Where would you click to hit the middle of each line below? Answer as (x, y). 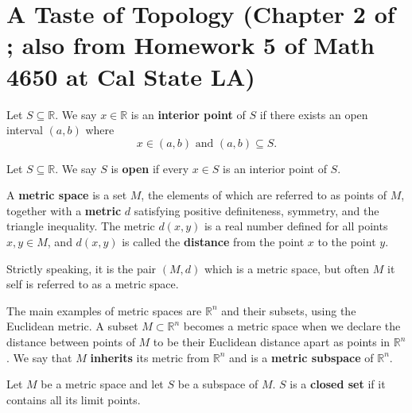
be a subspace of (218, 384)
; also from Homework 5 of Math (190, 45)
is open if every (150, 168)
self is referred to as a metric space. (93, 284)
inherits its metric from (150, 357)
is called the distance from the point (213, 242)
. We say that (39, 357)
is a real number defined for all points (296, 226)
